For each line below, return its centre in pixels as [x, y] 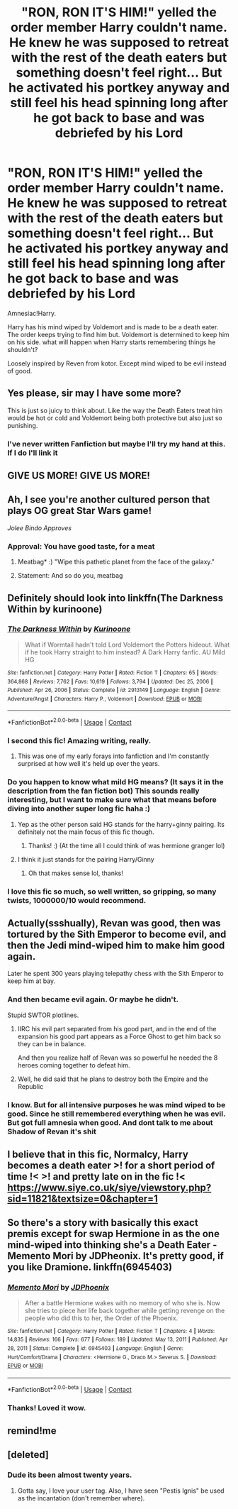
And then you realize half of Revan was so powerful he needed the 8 [118, 1058]
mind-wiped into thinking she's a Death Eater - [112, 1245]
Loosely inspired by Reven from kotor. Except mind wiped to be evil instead [117, 363]
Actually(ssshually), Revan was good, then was [114, 923]
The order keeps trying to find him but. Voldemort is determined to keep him [119, 334]
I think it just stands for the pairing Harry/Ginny [86, 859]
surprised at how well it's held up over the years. [89, 764]
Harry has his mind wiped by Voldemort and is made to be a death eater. [113, 327]
